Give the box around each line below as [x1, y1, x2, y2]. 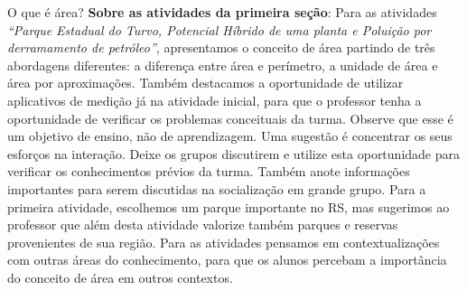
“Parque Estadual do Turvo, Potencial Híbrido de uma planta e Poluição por [7, 20, 432, 39]
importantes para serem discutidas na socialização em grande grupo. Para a [7, 179, 426, 198]
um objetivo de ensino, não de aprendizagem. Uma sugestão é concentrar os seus [7, 126, 453, 145]
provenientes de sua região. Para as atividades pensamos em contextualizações [7, 232, 440, 251]
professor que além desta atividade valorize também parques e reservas [7, 215, 398, 234]
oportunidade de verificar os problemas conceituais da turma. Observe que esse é [7, 108, 453, 127]
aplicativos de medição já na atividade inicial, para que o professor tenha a [7, 90, 422, 109]
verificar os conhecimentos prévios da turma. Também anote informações [7, 162, 410, 181]
